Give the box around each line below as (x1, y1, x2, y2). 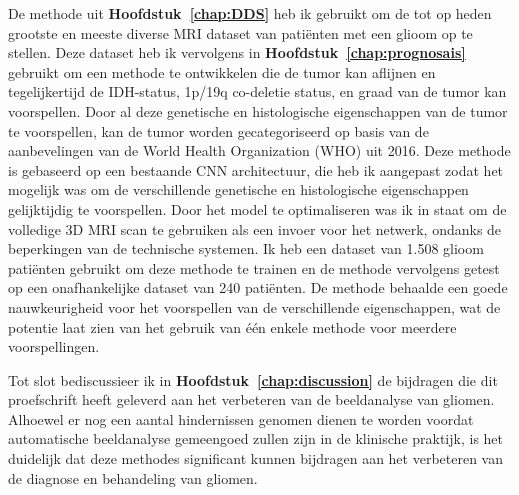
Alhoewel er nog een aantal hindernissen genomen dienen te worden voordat (8, 408, 474, 429)
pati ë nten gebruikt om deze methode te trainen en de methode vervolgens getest (8, 257, 500, 278)
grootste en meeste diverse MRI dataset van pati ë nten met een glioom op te (8, 22, 473, 43)
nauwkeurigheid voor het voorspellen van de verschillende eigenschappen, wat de (8, 296, 501, 317)
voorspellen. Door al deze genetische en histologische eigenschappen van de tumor (8, 100, 508, 121)
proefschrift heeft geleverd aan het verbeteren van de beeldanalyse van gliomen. (8, 389, 495, 410)
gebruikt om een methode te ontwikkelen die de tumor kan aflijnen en (8, 61, 436, 82)
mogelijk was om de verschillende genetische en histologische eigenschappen (8, 179, 469, 200)
